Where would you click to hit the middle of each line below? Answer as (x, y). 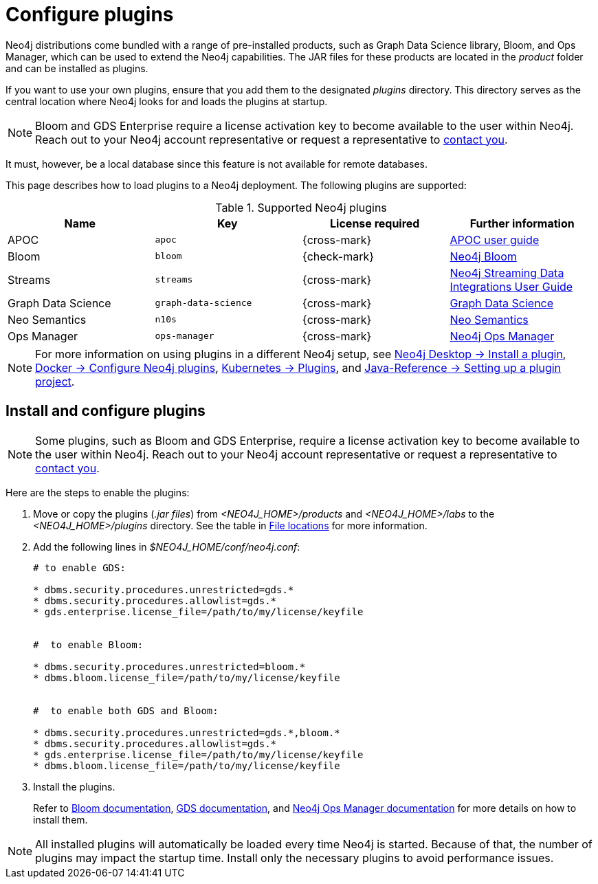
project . (55, 381)
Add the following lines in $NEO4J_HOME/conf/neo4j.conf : (167, 546)
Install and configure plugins (106, 411)
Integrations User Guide (511, 286)
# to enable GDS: (79, 567)
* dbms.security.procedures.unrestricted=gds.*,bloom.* (187, 732)
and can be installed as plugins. (77, 68)
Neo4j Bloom (483, 256)
